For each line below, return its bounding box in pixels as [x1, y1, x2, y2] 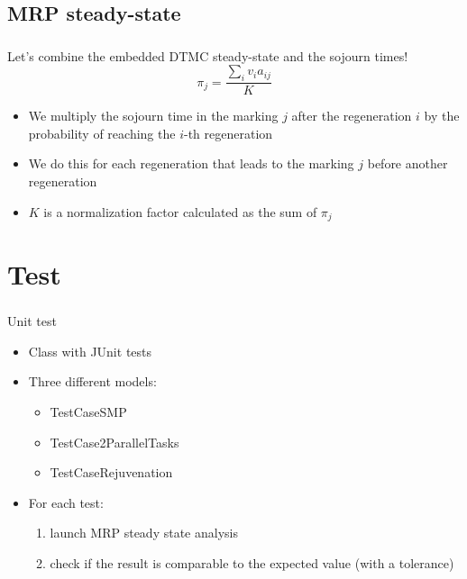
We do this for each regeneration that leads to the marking [28, 154, 354, 173]
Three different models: [28, 372, 157, 391]
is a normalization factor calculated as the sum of [43, 202, 317, 221]
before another [367, 154, 448, 173]
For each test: [28, 493, 104, 511]
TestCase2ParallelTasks [50, 432, 179, 451]
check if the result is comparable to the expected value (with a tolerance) [50, 554, 454, 572]
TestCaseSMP [50, 403, 127, 421]
